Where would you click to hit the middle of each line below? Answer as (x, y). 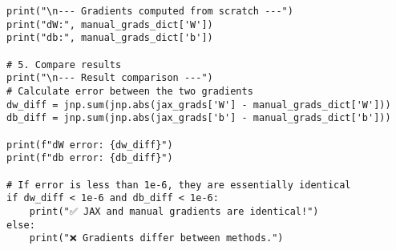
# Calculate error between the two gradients (130, 91)
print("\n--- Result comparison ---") (110, 78)
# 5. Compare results (64, 65)
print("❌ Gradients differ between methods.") (156, 238)
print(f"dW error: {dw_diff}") (90, 145)
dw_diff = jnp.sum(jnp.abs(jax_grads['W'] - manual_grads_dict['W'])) (199, 105)
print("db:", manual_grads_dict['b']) (110, 38)
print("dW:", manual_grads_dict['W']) (110, 24)
